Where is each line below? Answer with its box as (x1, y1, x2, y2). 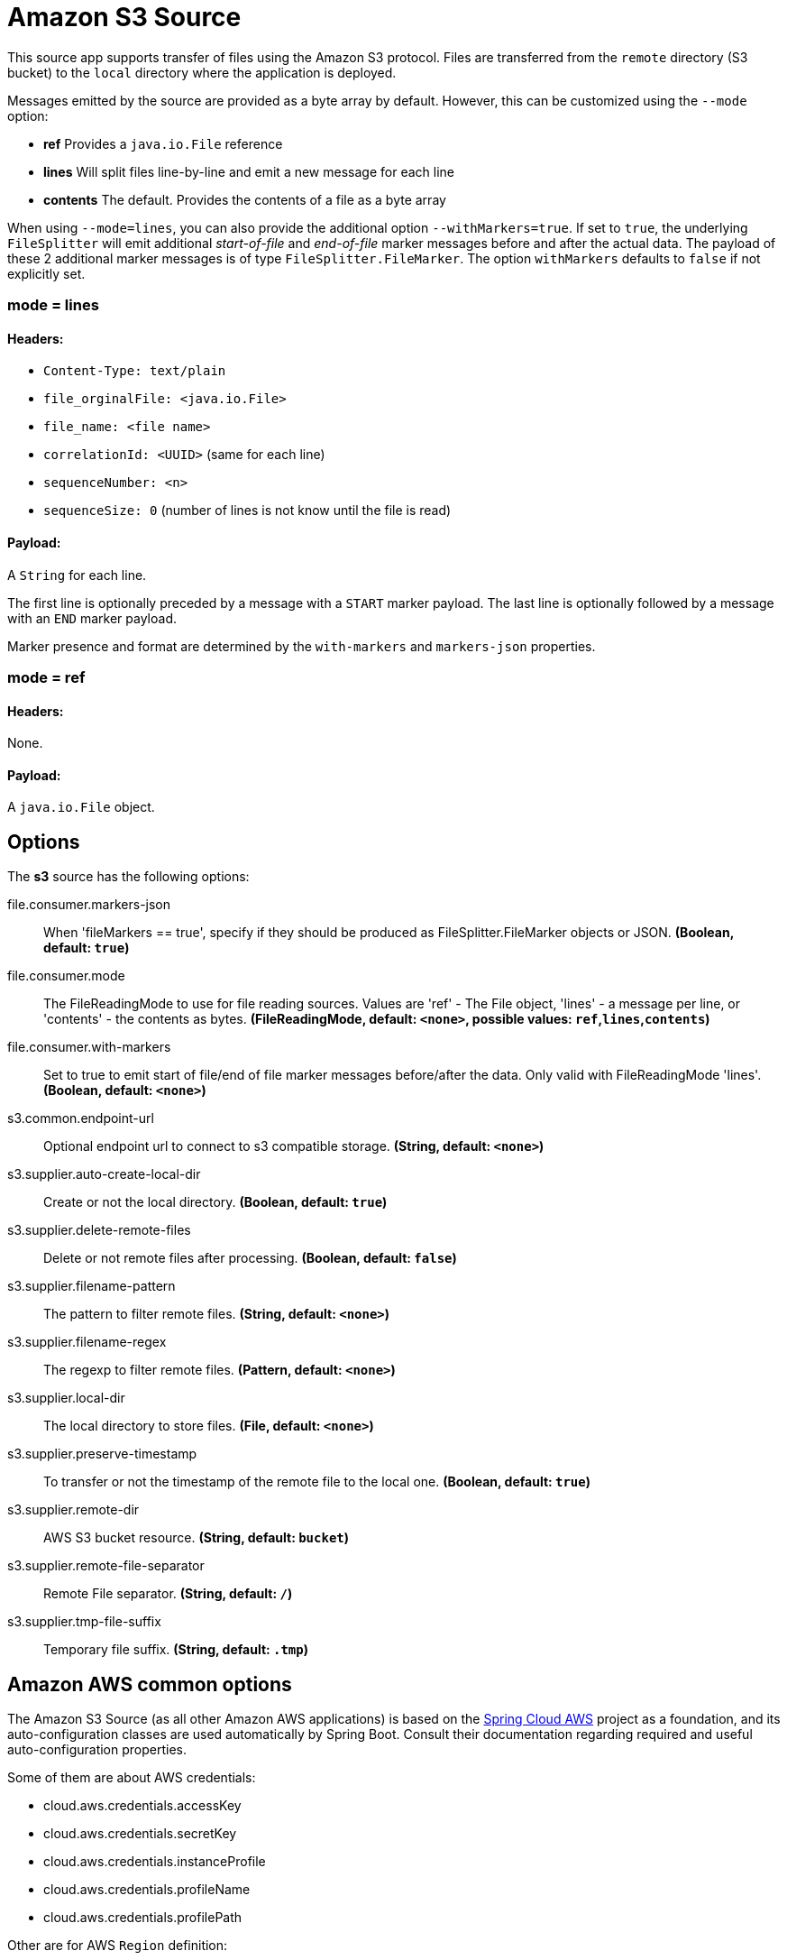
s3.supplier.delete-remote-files (7, 1222, 191, 1238)
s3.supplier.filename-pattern (7, 1278, 176, 1294)
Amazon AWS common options (7, 1672, 292, 1696)
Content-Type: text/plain (43, 363, 226, 379)
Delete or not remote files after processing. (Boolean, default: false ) (43, 1250, 457, 1266)
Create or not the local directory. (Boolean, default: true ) (43, 1194, 388, 1210)
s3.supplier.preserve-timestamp (7, 1446, 197, 1462)
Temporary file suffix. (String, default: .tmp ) (43, 1642, 309, 1658)
